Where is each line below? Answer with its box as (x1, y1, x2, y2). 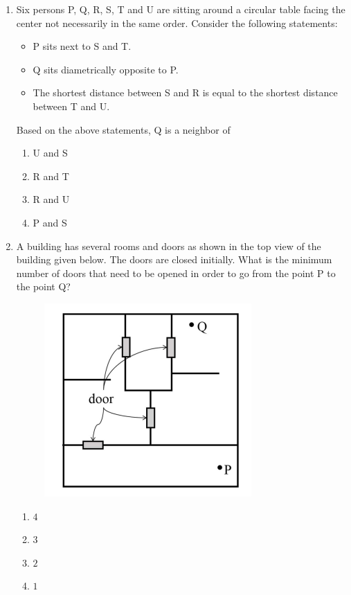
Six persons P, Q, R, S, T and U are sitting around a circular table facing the (16, 2, 345, 16)
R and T (33, 168, 69, 183)
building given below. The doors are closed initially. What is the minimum (16, 252, 332, 267)
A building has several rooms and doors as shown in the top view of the (16, 238, 321, 253)
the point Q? (16, 279, 71, 294)
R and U (33, 192, 70, 206)
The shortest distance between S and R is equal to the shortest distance (33, 85, 338, 100)
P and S (33, 215, 67, 229)
